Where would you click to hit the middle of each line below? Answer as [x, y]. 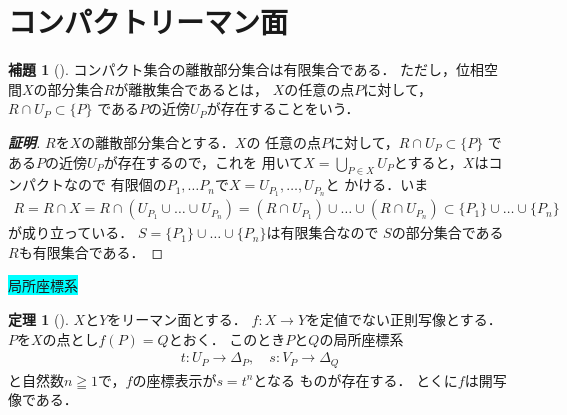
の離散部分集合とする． [158, 141]
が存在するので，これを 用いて [203, 161]
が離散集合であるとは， [191, 88]
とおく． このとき [227, 338]
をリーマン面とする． [177, 318]
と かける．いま [377, 184]
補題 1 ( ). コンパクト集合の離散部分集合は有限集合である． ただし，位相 [246, 69]
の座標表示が [174, 379]
